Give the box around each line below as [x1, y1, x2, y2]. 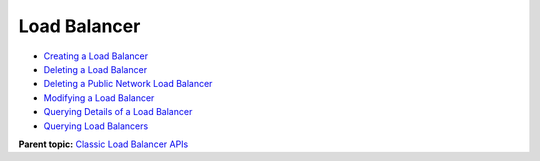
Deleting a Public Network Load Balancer [43, 78, 213, 90]
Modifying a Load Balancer [43, 91, 155, 104]
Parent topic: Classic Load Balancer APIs [18, 138, 189, 150]
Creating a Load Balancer [43, 50, 149, 62]
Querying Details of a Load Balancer [43, 106, 193, 118]
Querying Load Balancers [43, 120, 149, 132]
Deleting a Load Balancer [43, 63, 148, 75]
